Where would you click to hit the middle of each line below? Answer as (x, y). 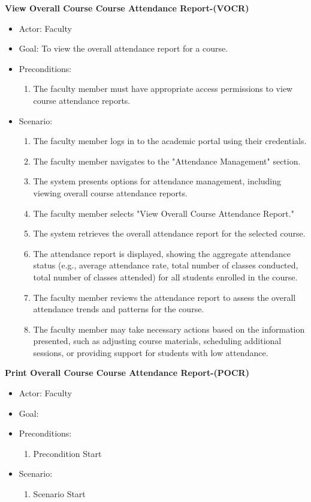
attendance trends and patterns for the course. (119, 309)
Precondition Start (67, 453)
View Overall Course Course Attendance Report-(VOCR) (127, 8)
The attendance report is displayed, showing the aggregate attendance (162, 253)
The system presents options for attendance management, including (157, 181)
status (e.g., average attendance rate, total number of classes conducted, (166, 265)
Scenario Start (59, 494)
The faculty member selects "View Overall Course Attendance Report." (164, 213)
